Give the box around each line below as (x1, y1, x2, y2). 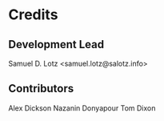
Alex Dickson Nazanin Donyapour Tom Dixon (8, 103, 156, 113)
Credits (8, 6, 58, 24)
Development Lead (8, 38, 105, 51)
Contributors (8, 82, 74, 95)
